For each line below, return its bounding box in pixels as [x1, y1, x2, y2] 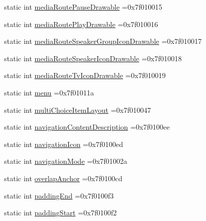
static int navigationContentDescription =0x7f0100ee [4, 121, 170, 132]
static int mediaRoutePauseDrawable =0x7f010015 [4, 2, 163, 12]
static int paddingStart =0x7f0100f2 [4, 207, 117, 218]
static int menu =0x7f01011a [4, 87, 94, 97]
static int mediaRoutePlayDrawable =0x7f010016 [4, 18, 158, 29]
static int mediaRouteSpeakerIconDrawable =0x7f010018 [4, 53, 182, 63]
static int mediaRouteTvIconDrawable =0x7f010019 [4, 70, 166, 81]
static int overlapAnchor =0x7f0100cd [4, 173, 123, 183]
